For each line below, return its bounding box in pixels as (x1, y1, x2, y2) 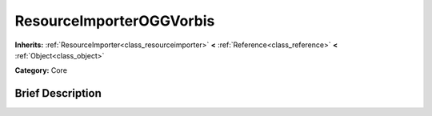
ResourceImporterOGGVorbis (14, 12, 215, 30)
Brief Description (14, 86, 102, 100)
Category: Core (14, 66, 68, 75)
